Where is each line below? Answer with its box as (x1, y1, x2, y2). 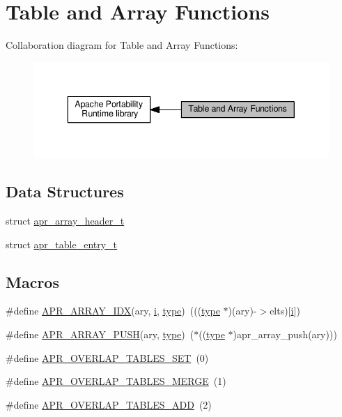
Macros (6, 271, 59, 292)
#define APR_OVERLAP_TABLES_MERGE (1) (6, 374, 226, 388)
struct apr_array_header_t (6, 213, 125, 228)
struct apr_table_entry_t (6, 236, 118, 251)
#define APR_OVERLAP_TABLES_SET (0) (6, 350, 209, 365)
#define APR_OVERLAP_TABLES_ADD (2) (6, 397, 212, 411)
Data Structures (6, 181, 124, 202)
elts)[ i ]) (270, 303, 300, 318)
